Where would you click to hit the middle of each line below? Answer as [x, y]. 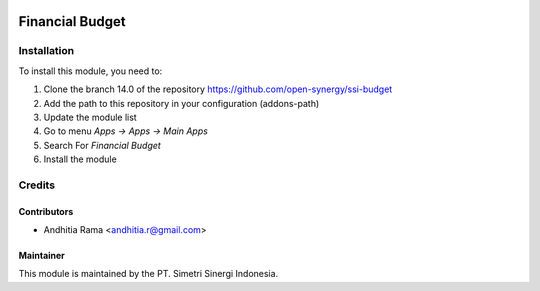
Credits [36, 185]
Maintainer [41, 256]
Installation [46, 51]
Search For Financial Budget [102, 145]
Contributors [46, 211]
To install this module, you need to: [90, 71]
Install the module [80, 159]
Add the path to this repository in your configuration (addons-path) [181, 103]
